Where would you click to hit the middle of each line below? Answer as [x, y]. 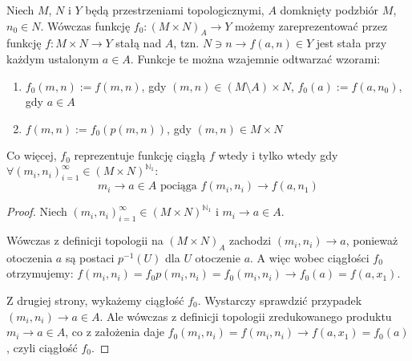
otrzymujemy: [40, 273]
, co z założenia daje [115, 332]
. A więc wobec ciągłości [310, 257]
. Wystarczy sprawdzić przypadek [280, 300]
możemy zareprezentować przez [311, 25]
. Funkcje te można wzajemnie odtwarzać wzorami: [255, 58]
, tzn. [186, 43]
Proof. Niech [37, 211]
